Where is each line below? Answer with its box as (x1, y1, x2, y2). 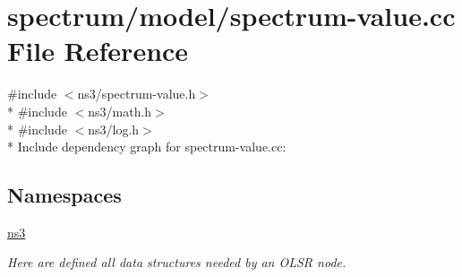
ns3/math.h (88, 101, 152, 120)
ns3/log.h (88, 119, 140, 138)
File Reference (7, 32, 189, 69)
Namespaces (7, 181, 122, 209)
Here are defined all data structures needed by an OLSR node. (7, 253, 346, 272)
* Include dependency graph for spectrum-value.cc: (7, 137, 287, 156)
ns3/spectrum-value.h (77, 84, 196, 103)
